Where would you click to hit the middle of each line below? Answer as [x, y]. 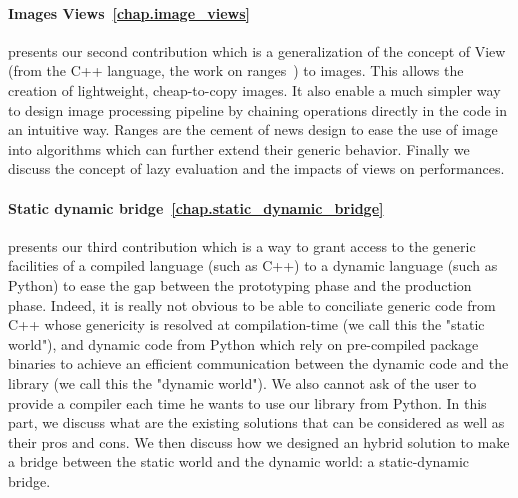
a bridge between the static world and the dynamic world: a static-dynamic [239, 461]
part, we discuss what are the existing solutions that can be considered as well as [256, 422]
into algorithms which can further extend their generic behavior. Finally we [239, 148]
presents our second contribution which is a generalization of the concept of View [257, 50]
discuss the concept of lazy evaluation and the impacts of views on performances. [256, 168]
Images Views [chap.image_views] [129, 12]
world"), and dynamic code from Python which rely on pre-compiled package [243, 343]
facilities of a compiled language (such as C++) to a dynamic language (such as [253, 265]
